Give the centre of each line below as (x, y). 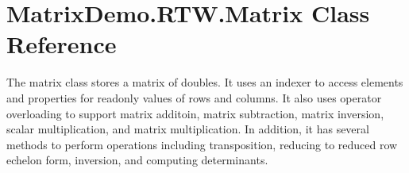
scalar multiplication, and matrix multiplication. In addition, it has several (188, 129)
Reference (62, 44)
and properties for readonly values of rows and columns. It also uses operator (194, 97)
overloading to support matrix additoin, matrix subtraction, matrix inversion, (195, 113)
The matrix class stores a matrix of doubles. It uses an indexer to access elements (205, 82)
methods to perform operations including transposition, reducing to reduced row (202, 144)
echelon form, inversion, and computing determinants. (137, 160)
